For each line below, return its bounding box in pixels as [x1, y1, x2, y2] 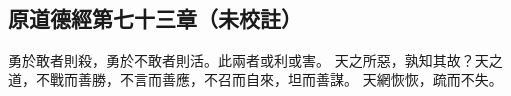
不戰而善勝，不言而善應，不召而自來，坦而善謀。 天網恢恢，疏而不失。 [35, 69, 503, 90]
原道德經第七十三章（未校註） [8, 2, 302, 33]
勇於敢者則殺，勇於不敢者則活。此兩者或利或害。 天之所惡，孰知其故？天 [8, 49, 489, 70]
